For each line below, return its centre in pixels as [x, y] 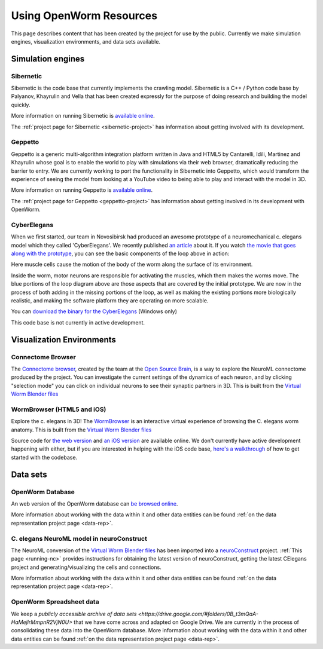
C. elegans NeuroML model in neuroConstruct [79, 538]
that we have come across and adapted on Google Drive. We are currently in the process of [186, 622]
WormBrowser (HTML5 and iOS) [59, 409]
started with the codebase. [44, 457]
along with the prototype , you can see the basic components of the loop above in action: [120, 253]
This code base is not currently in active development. [78, 322]
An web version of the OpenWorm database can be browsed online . [95, 503]
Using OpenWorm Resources [84, 16]
